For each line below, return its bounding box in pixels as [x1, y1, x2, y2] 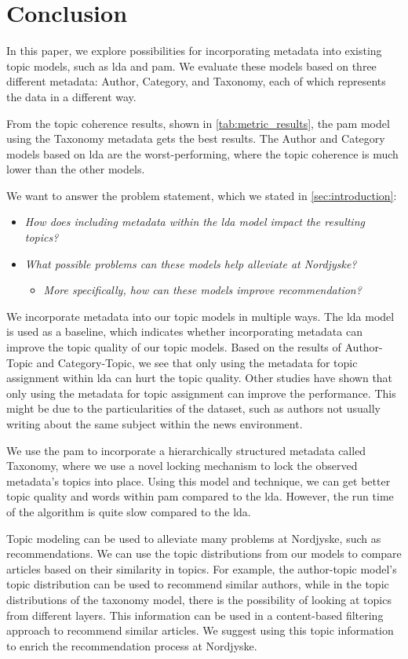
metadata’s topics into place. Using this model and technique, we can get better [6, 472, 391, 489]
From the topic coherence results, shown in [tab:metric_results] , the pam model [6, 115, 390, 131]
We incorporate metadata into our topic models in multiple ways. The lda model [6, 308, 395, 324]
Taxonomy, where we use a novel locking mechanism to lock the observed [6, 457, 358, 474]
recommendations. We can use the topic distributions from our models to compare [6, 545, 402, 562]
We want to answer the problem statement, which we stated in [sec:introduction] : [6, 187, 397, 203]
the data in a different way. [6, 88, 137, 104]
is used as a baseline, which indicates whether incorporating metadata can [6, 323, 362, 340]
